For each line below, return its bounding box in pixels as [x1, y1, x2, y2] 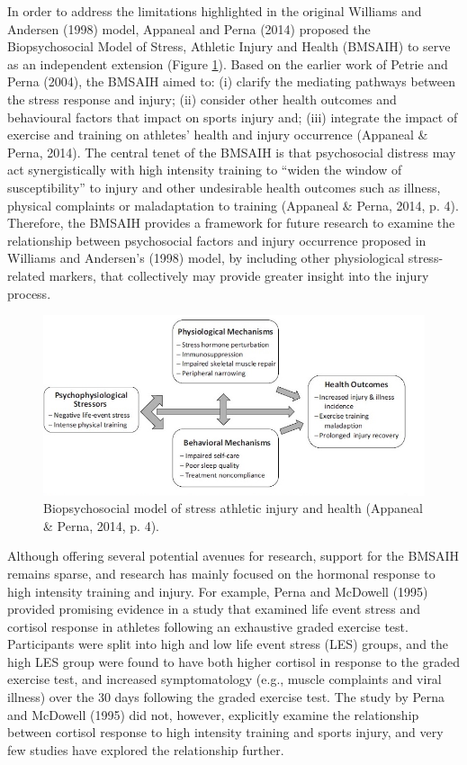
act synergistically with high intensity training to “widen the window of [7, 160, 402, 179]
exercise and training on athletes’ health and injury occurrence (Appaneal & [7, 125, 428, 144]
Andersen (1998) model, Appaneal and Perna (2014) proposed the [7, 19, 371, 38]
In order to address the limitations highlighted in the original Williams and [7, 2, 422, 20]
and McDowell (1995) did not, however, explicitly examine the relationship [7, 705, 419, 724]
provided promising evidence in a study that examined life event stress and [7, 599, 421, 618]
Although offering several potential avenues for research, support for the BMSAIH [7, 546, 460, 565]
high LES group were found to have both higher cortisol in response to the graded [7, 652, 460, 670]
